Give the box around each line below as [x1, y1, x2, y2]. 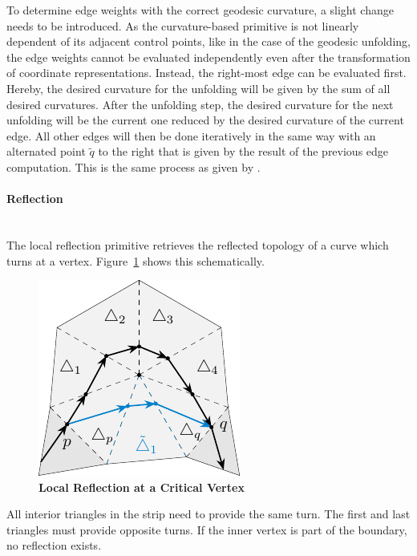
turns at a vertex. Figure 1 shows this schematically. [6, 252, 265, 269]
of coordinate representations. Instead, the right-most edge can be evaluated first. [6, 64, 407, 81]
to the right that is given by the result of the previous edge [98, 143, 389, 160]
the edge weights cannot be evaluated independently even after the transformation [6, 48, 411, 65]
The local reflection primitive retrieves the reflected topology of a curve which [6, 236, 389, 253]
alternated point [6, 143, 86, 160]
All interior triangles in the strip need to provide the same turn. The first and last [6, 505, 411, 522]
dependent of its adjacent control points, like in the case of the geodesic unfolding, [6, 33, 411, 50]
